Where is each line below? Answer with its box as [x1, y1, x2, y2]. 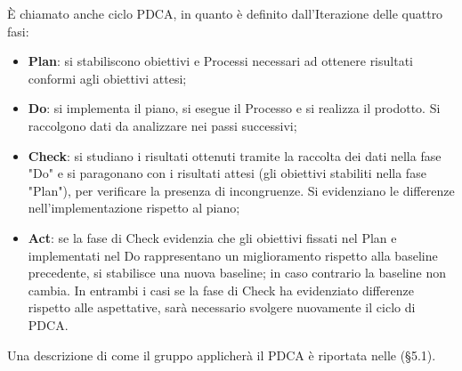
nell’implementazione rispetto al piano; [28, 198, 240, 217]
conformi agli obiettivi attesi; [28, 69, 187, 87]
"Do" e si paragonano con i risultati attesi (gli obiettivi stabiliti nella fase [28, 164, 426, 182]
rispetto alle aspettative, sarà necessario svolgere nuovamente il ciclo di [28, 298, 416, 317]
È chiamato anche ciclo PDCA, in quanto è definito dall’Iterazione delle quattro [7, 4, 443, 22]
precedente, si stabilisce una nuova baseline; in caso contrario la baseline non [28, 263, 446, 282]
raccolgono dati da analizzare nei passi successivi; [28, 116, 297, 134]
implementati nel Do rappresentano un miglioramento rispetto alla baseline [28, 246, 438, 264]
